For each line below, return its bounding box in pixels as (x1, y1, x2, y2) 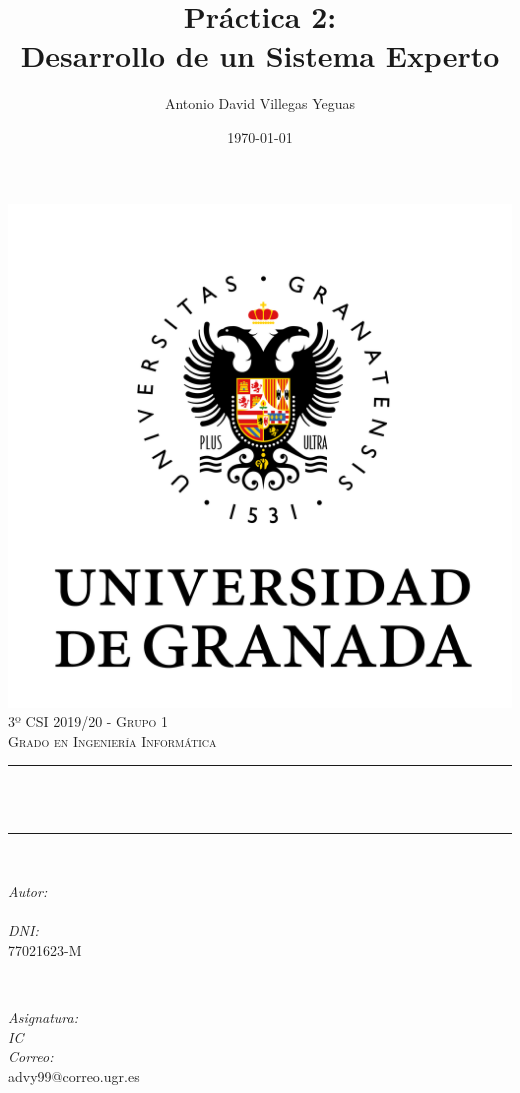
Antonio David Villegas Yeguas (164, 93, 356, 114)
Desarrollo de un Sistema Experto (20, 35, 500, 76)
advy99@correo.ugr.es (8, 1065, 140, 1086)
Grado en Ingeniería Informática (8, 730, 217, 751)
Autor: (8, 881, 48, 902)
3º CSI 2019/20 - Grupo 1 (8, 711, 168, 732)
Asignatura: (8, 1007, 78, 1028)
